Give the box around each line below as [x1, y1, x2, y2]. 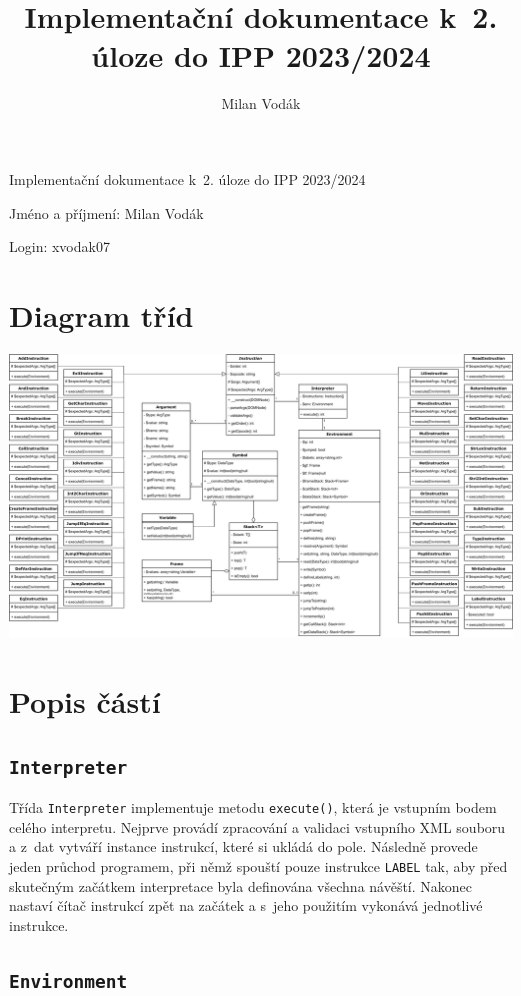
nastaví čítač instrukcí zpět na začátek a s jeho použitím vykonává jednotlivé [9, 895, 483, 916]
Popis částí [9, 681, 161, 722]
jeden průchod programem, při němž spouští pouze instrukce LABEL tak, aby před [9, 855, 508, 876]
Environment [9, 970, 128, 992]
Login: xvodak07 [9, 236, 110, 257]
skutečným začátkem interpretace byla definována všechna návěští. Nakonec [9, 875, 473, 896]
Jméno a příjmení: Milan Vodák [9, 202, 204, 223]
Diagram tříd [9, 294, 194, 335]
